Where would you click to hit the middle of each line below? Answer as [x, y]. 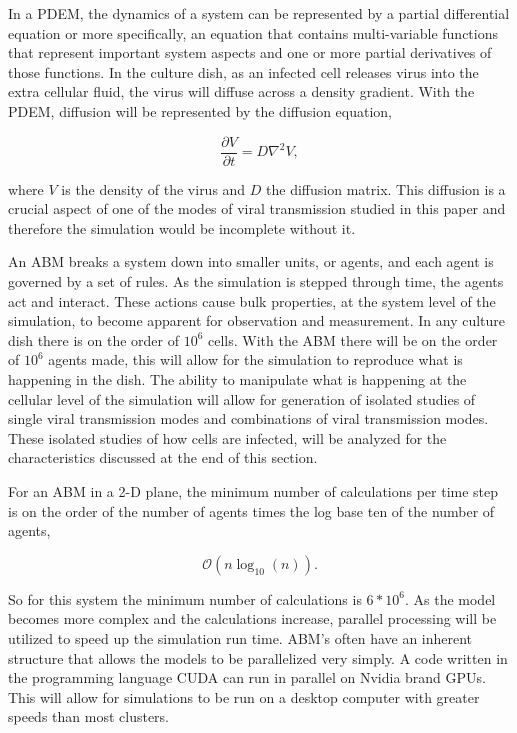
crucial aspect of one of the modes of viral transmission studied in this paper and [257, 208]
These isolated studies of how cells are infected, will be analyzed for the [227, 437]
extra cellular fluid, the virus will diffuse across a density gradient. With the [241, 91]
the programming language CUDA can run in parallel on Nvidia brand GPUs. [247, 677]
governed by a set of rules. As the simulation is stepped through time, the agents [256, 281]
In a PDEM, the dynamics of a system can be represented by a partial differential [259, 13]
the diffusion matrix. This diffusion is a [386, 188]
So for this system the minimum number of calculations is [185, 598]
